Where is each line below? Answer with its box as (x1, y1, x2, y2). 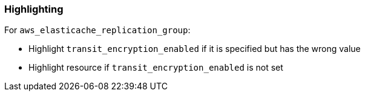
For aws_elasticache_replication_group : (4, 25, 191, 36)
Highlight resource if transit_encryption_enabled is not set (28, 62, 283, 73)
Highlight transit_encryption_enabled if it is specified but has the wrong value (28, 43, 361, 54)
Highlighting (4, 3, 64, 15)
